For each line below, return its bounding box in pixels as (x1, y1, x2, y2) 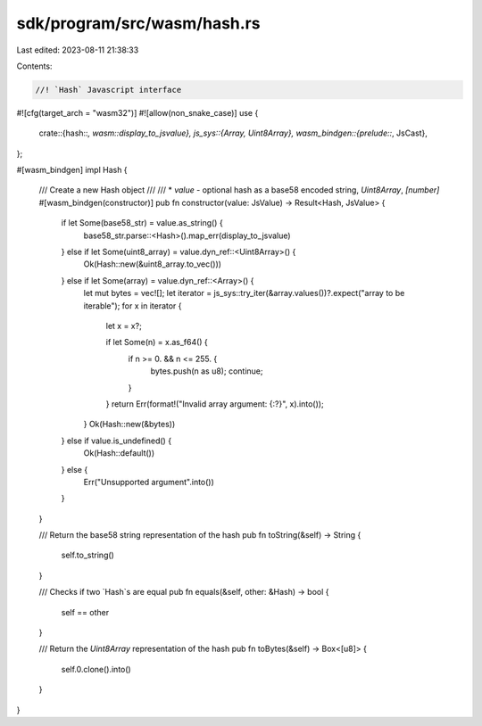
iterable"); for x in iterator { (83, 300, 182, 311)
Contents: (16, 61, 53, 71)
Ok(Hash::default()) (83, 448, 155, 458)
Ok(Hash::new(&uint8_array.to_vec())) (83, 259, 222, 269)
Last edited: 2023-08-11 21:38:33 (16, 45, 139, 55)
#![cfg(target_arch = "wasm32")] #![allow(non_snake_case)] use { (16, 107, 259, 118)
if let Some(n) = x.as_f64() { (105, 337, 209, 348)
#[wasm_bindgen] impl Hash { (16, 165, 129, 176)
